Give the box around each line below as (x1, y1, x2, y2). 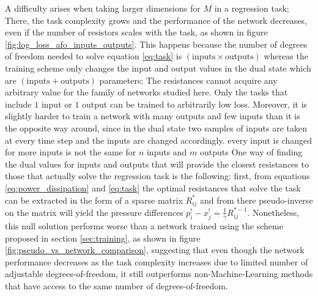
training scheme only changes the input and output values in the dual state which (5, 61, 311, 74)
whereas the (264, 50, 308, 62)
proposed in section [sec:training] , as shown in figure (5, 231, 201, 244)
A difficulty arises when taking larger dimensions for (5, 2, 201, 14)
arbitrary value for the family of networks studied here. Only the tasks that (5, 86, 288, 98)
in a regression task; (214, 2, 289, 14)
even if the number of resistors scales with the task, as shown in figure (5, 26, 268, 39)
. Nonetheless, (247, 205, 300, 218)
